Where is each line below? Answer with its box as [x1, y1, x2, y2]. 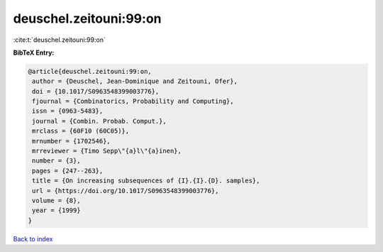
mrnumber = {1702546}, [32, 137, 111, 145]
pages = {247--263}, [32, 167, 104, 175]
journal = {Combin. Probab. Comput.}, [32, 117, 167, 125]
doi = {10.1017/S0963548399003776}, [32, 87, 160, 95]
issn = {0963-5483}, [32, 107, 104, 115]
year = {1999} [32, 207, 81, 214]
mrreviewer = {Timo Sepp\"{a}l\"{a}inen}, [32, 147, 182, 155]
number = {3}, [32, 157, 81, 165]
